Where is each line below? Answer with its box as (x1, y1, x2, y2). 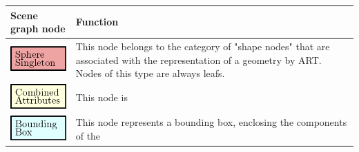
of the (75, 128, 101, 142)
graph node (10, 21, 66, 36)
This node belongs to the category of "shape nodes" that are (75, 39, 330, 53)
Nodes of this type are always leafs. (75, 66, 225, 80)
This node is (75, 90, 128, 105)
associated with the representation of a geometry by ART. (75, 52, 322, 67)
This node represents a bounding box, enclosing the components (75, 115, 347, 129)
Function (75, 14, 119, 29)
